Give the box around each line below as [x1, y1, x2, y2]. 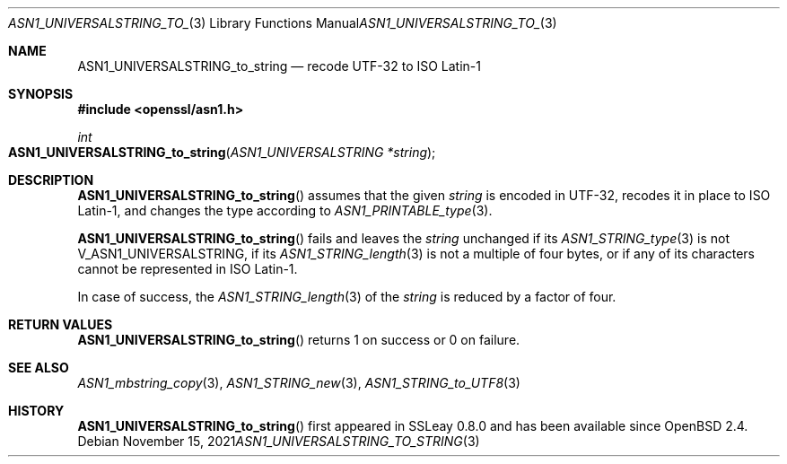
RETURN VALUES [8, 317, 113, 332]
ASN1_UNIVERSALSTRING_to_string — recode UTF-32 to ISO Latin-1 [77, 58, 481, 74]
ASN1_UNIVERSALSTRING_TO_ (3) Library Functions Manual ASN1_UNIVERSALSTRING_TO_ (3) [8, 15, 557, 31]
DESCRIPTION [8, 172, 94, 188]
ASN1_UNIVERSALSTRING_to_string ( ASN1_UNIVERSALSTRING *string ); [8, 144, 436, 160]
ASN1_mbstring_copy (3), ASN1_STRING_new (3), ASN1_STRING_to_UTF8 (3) [77, 375, 520, 390]
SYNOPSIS [8, 86, 74, 101]
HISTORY [8, 403, 65, 418]
